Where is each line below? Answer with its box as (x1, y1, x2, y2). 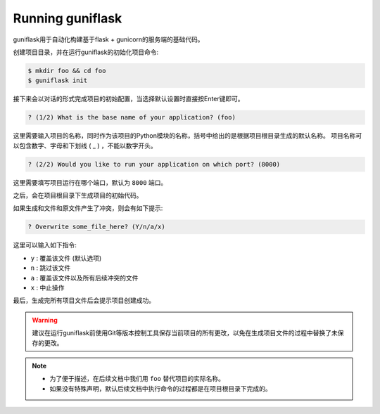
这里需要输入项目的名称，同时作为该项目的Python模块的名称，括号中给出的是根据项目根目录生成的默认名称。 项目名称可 (13, 131, 362, 140)
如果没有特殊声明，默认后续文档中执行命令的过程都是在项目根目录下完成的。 (49, 384, 272, 393)
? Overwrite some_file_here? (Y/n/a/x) (27, 223, 165, 231)
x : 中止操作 (30, 283, 65, 292)
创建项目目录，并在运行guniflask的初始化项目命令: (13, 48, 159, 56)
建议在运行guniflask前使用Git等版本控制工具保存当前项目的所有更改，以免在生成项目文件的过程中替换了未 (32, 329, 338, 337)
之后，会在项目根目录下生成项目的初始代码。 (13, 191, 143, 200)
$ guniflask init (27, 77, 88, 84)
